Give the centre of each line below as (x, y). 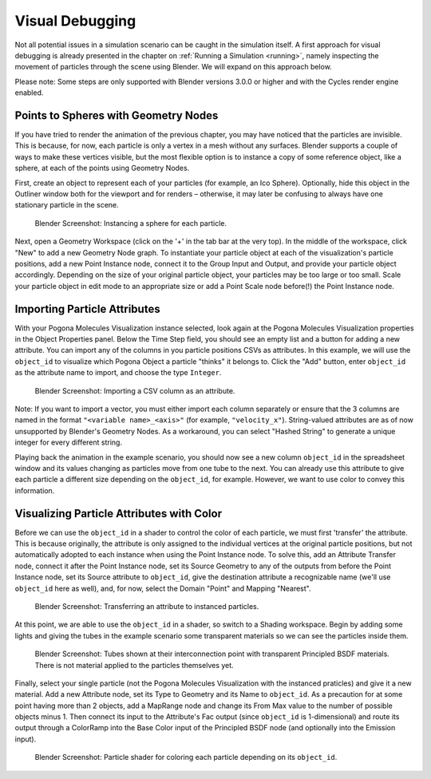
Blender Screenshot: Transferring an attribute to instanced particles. (147, 606)
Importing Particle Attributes (87, 308)
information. (35, 490)
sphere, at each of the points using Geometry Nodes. (102, 168)
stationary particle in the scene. (67, 205)
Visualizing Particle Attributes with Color (119, 514)
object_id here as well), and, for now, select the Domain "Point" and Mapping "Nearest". (163, 588)
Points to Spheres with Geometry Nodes (117, 115)
